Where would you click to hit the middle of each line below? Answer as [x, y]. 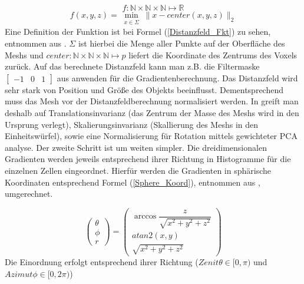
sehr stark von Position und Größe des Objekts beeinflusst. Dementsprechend [144, 89]
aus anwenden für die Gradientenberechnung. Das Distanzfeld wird [177, 77]
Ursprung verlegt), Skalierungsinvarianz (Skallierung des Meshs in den [132, 124]
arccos [145, 217]
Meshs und [24, 55]
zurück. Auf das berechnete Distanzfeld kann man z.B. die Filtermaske [132, 66]
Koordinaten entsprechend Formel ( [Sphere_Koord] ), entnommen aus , [133, 182]
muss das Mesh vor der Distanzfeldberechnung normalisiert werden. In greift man [152, 101]
